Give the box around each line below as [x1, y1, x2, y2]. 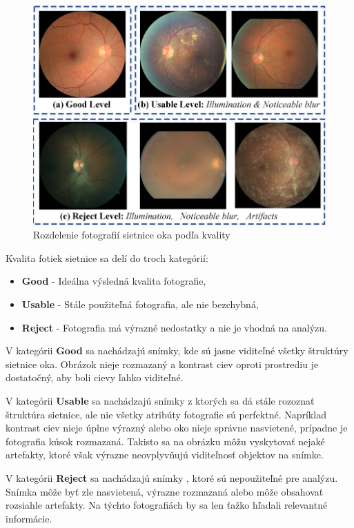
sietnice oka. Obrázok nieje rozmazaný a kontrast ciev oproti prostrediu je [6, 356, 319, 371]
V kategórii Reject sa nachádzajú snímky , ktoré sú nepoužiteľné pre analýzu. [6, 470, 338, 485]
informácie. [6, 511, 52, 525]
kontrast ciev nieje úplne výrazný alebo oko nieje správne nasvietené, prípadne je [6, 420, 348, 435]
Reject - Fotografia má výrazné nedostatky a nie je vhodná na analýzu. [21, 320, 328, 334]
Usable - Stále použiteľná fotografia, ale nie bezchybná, [21, 296, 259, 311]
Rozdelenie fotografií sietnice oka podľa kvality [33, 227, 230, 242]
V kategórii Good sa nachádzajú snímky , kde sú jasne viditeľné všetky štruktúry [6, 343, 348, 358]
